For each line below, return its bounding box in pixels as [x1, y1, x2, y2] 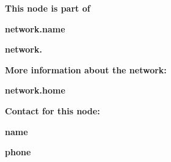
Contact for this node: [5, 104, 100, 117]
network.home [5, 84, 65, 97]
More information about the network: [5, 63, 167, 76]
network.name [5, 22, 65, 35]
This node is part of [5, 2, 90, 14]
